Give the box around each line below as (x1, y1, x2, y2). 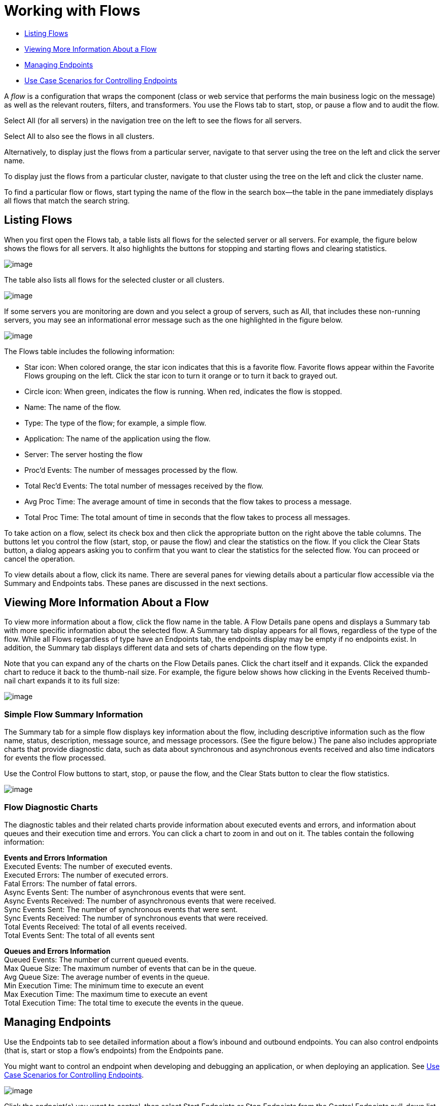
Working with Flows (4, 2, 141, 19)
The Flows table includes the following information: (4, 347, 175, 356)
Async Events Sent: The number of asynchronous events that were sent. (4, 887, 246, 896)
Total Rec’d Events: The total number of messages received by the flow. (24, 481, 264, 490)
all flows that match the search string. (4, 196, 130, 205)
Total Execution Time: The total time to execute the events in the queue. (4, 998, 244, 1007)
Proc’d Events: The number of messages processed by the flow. (24, 465, 238, 474)
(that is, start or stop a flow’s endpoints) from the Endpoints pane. (4, 1046, 224, 1055)
